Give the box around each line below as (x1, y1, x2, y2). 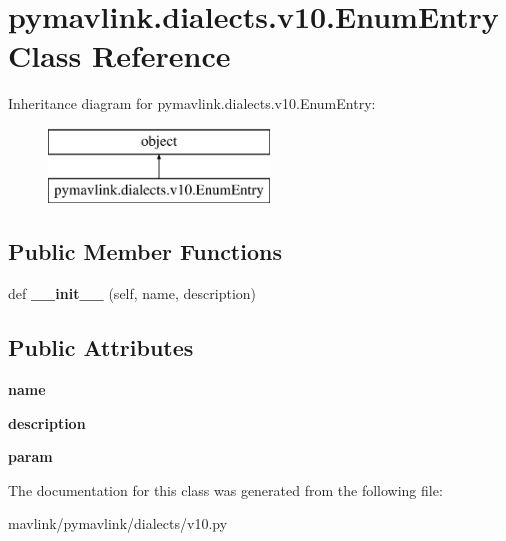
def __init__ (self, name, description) (8, 283, 257, 304)
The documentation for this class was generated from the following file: (8, 479, 443, 500)
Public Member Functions (8, 236, 282, 267)
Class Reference (8, 35, 231, 76)
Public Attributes (8, 332, 194, 363)
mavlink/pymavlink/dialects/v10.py (8, 513, 228, 534)
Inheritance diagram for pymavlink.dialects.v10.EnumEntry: (8, 93, 376, 114)
